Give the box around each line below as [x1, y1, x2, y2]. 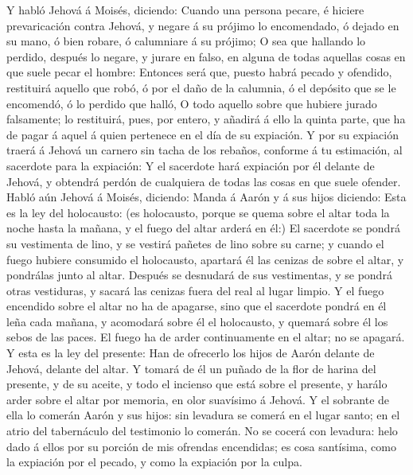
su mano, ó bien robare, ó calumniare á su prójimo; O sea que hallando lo [6, 33, 366, 49]
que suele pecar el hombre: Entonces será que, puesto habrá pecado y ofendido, [6, 64, 392, 80]
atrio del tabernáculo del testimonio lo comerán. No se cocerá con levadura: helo [6, 422, 398, 439]
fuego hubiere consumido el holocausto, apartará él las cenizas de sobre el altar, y [6, 251, 404, 267]
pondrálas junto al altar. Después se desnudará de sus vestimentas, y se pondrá [6, 267, 392, 283]
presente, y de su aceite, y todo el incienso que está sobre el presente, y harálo [6, 376, 388, 392]
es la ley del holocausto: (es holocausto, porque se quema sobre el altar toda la [6, 204, 390, 220]
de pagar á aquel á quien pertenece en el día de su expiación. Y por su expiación [6, 126, 399, 142]
